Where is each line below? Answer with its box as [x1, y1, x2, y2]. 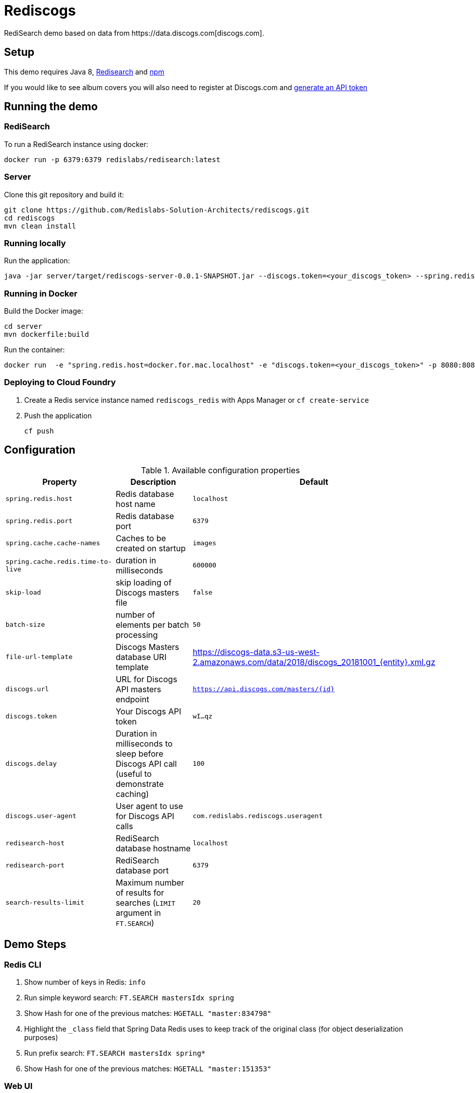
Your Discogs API [115, 706, 182, 716]
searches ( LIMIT [115, 897, 176, 908]
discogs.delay [6, 760, 57, 768]
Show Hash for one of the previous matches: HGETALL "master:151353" [24, 1064, 272, 1073]
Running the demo [4, 100, 98, 113]
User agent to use [115, 800, 183, 811]
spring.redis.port [6, 517, 73, 525]
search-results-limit [6, 899, 85, 907]
